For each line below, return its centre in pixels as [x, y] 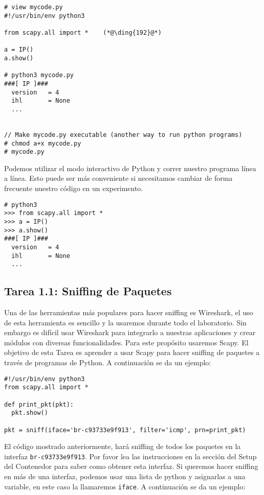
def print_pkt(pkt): [39, 404]
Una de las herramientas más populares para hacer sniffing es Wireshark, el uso [129, 312]
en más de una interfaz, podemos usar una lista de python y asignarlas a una [125, 476]
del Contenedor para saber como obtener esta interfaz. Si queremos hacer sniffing [131, 466]
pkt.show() [30, 413]
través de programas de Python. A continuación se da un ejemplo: [108, 362]
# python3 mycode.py [39, 75]
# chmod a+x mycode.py [43, 143]
